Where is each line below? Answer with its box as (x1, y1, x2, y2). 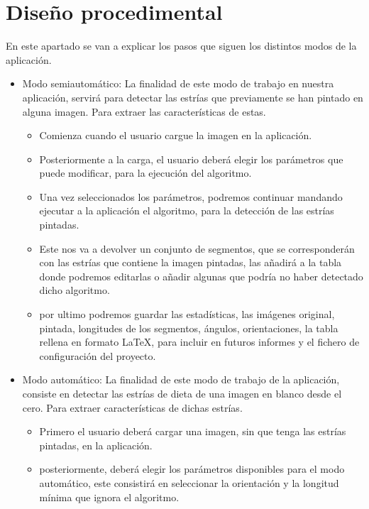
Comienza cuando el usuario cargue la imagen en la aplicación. (39, 128, 312, 143)
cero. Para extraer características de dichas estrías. (22, 400, 243, 415)
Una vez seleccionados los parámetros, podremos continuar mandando (39, 189, 343, 204)
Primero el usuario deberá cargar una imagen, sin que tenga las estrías (39, 424, 346, 439)
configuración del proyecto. (39, 348, 156, 363)
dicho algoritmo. (39, 283, 110, 297)
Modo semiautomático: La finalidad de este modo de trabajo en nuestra (22, 76, 334, 91)
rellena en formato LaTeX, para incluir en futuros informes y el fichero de (39, 334, 360, 349)
